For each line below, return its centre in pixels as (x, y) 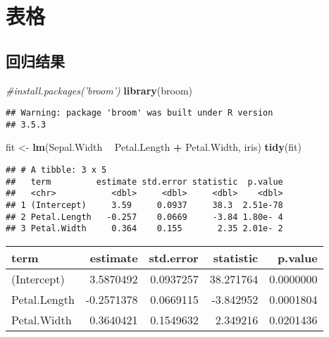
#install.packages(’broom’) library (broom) (99, 90)
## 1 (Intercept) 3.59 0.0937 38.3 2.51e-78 (144, 206)
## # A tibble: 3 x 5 (56, 170)
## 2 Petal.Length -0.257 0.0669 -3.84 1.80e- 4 (144, 217)
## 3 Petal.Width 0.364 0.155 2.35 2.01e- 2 (144, 229)
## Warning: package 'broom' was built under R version (139, 113)
